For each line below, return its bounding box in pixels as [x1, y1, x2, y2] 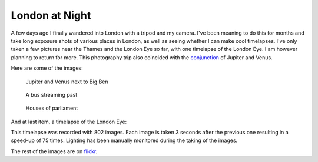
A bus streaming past [25, 91, 78, 98]
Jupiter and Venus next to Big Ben [25, 78, 108, 85]
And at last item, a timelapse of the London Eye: [11, 118, 127, 125]
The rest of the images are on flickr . [11, 147, 98, 155]
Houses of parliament [25, 104, 78, 112]
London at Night [11, 9, 91, 22]
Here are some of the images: [11, 65, 84, 72]
